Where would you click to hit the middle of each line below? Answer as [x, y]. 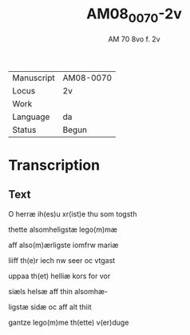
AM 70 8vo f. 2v [134, 39]
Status [24, 130]
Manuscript [34, 78]
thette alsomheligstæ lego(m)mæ [63, 229]
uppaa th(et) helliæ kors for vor [59, 276]
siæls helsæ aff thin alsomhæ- [58, 291]
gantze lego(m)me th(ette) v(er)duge [69, 322]
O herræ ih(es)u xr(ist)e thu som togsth [73, 213]
